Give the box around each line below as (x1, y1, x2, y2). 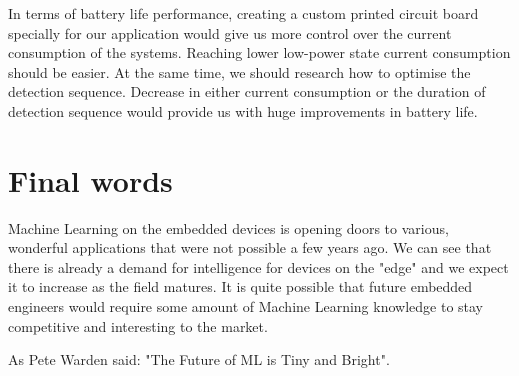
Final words (8, 159, 173, 200)
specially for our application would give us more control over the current (8, 22, 452, 43)
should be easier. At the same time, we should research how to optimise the (8, 61, 471, 82)
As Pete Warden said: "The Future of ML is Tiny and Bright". (8, 349, 390, 370)
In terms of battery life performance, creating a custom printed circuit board (8, 3, 479, 23)
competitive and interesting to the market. (8, 315, 268, 336)
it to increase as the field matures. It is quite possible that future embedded (8, 276, 473, 297)
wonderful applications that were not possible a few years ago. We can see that (8, 237, 492, 258)
